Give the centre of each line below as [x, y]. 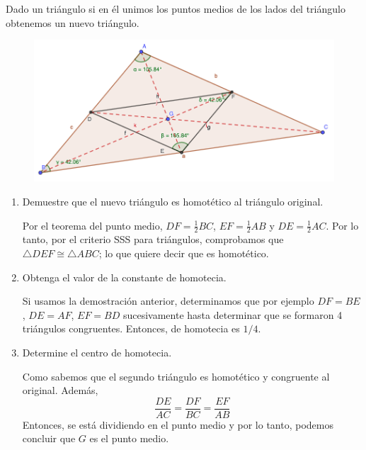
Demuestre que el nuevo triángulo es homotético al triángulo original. [173, 202]
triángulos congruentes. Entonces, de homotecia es [131, 328]
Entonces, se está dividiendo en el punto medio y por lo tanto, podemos [178, 424]
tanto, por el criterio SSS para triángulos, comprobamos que [153, 239]
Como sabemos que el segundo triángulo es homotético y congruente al [176, 376]
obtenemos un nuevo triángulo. [73, 22]
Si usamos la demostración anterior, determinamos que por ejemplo [168, 301]
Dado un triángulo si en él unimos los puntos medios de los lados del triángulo [176, 9]
